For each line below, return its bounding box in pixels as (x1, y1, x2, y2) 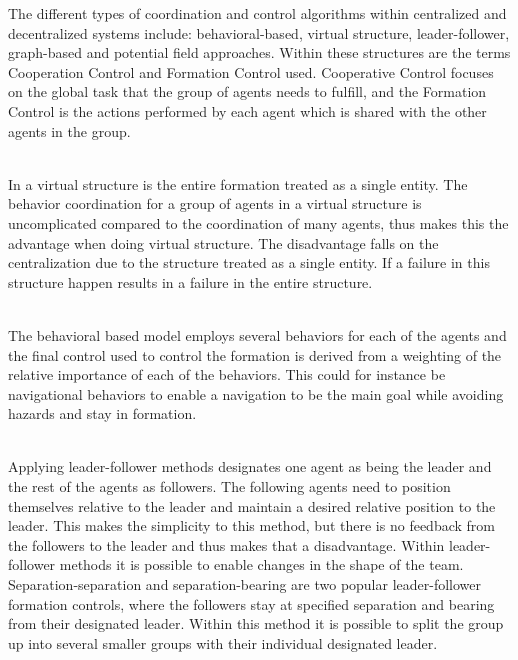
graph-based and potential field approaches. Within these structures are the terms (8, 42, 511, 63)
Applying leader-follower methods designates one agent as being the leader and (8, 456, 492, 477)
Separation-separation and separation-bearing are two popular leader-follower (8, 574, 482, 595)
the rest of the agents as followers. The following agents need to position (8, 476, 451, 497)
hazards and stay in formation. (8, 403, 197, 424)
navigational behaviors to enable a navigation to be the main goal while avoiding (8, 383, 504, 404)
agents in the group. (8, 120, 131, 141)
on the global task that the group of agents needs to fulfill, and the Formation (8, 81, 487, 102)
